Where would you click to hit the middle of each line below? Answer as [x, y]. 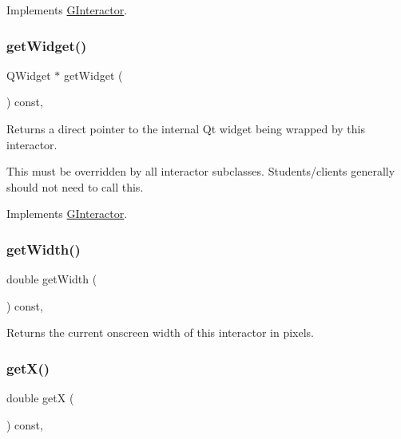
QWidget [29, 75]
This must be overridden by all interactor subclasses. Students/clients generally [201, 171]
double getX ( [40, 398]
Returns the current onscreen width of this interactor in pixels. [160, 332]
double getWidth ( [52, 279]
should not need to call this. [75, 186]
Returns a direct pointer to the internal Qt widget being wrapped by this [186, 129]
